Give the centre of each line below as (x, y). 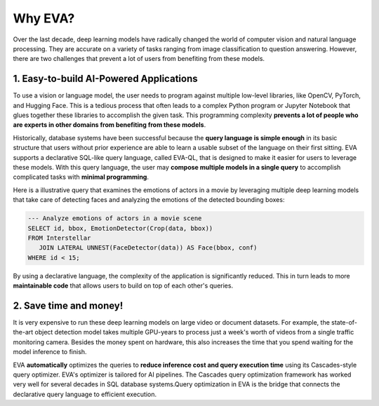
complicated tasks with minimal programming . (81, 177)
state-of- (344, 322)
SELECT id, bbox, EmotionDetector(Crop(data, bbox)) (120, 228)
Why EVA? (44, 18)
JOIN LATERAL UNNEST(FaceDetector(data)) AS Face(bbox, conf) (148, 248)
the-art (23, 332)
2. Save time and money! (68, 305)
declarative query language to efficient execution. (85, 394)
